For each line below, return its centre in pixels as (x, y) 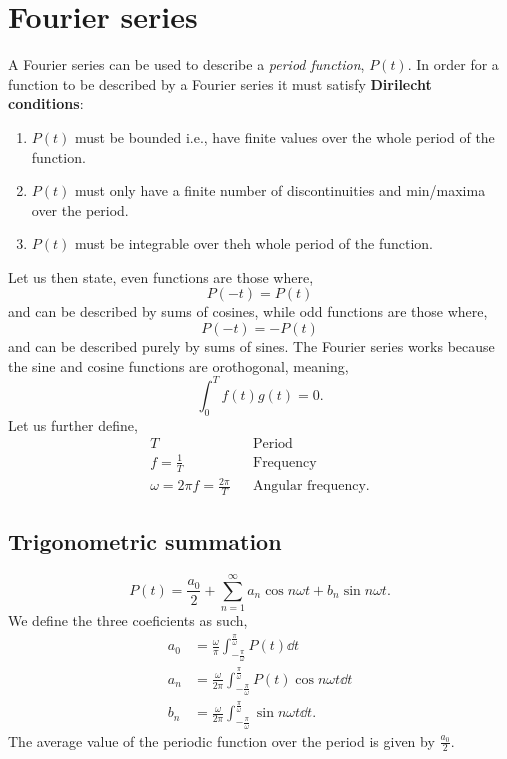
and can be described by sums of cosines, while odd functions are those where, (248, 311)
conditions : (46, 103)
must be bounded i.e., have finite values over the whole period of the (284, 136)
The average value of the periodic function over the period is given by (221, 740)
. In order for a (453, 64)
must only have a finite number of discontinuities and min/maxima (280, 190)
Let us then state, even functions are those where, (161, 276)
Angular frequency (309, 486)
